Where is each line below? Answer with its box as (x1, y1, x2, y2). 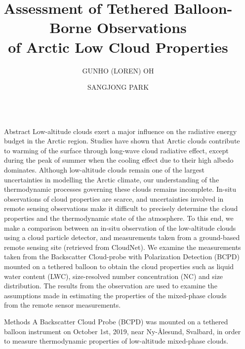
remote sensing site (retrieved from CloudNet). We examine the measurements (4, 242, 241, 252)
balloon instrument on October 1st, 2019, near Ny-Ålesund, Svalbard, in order (4, 326, 241, 336)
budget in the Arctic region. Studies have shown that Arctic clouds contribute (4, 136, 240, 146)
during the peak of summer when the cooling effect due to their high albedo (4, 155, 234, 165)
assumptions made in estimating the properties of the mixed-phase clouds (4, 290, 227, 300)
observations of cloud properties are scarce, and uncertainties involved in (4, 193, 224, 204)
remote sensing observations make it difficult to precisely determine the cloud (4, 203, 238, 213)
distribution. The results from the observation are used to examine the (4, 280, 217, 291)
